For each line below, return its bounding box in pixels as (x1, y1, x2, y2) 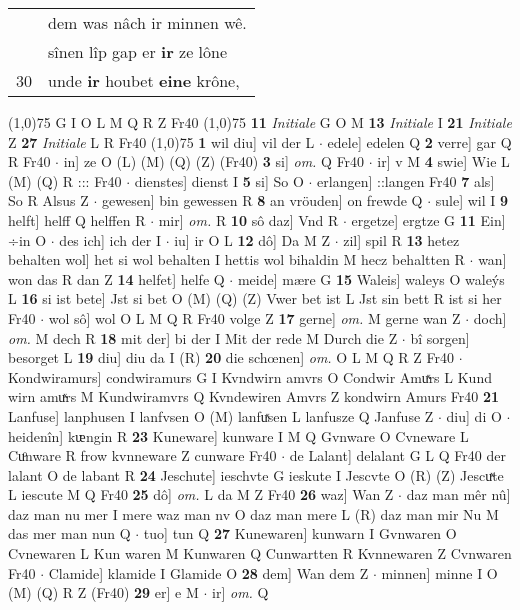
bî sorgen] (410, 327, 470, 348)
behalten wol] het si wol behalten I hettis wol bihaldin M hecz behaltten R (8, 249, 465, 270)
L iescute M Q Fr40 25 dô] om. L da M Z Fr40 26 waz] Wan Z (8, 484, 394, 505)
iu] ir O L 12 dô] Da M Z (174, 229, 330, 250)
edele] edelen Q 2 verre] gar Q (327, 131, 512, 152)
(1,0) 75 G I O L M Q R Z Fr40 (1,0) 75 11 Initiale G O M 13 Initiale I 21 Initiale (8, 112, 512, 132)
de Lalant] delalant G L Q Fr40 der (289, 445, 506, 466)
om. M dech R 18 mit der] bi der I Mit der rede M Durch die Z (8, 327, 398, 348)
